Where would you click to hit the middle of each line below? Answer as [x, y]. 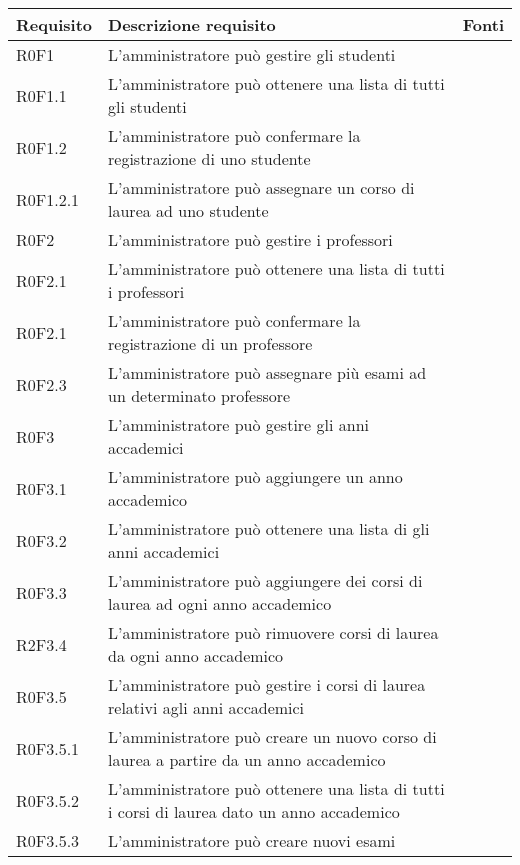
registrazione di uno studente [209, 158]
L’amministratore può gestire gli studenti [252, 54]
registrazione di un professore [210, 343]
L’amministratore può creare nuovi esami [252, 840]
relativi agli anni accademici [206, 707]
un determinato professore [199, 395]
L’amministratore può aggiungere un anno [255, 476]
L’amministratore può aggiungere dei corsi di [265, 580]
